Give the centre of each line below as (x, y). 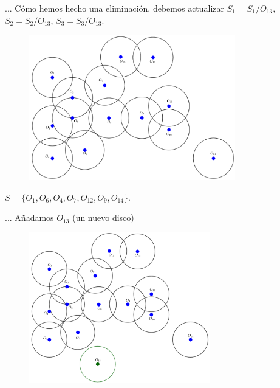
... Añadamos (29, 217)
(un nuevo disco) (103, 217)
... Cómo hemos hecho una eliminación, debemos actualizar (115, 8)
